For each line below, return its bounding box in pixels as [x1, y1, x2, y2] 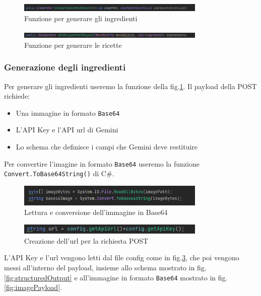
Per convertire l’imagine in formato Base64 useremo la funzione [4, 158, 200, 169]
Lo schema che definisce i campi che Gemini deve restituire [16, 141, 198, 152]
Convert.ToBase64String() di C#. [4, 168, 114, 179]
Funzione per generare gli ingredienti [24, 13, 138, 23]
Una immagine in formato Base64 [16, 107, 120, 118]
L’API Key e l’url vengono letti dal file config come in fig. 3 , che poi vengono [4, 252, 239, 263]
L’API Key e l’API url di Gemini [16, 124, 118, 135]
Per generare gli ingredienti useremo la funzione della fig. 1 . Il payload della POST [4, 81, 257, 91]
